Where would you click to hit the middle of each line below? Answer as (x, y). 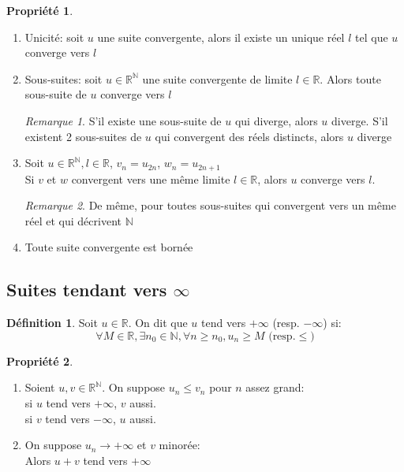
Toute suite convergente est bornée (109, 247)
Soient (40, 387)
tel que (372, 37)
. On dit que (158, 323)
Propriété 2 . (40, 361)
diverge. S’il (360, 120)
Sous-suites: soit (64, 78)
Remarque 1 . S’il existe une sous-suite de (123, 120)
